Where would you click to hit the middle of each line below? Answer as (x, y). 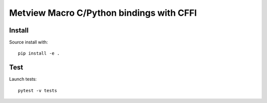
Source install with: (28, 42)
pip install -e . (39, 53)
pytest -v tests (38, 90)
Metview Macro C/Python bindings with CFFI (103, 13)
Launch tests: (23, 79)
